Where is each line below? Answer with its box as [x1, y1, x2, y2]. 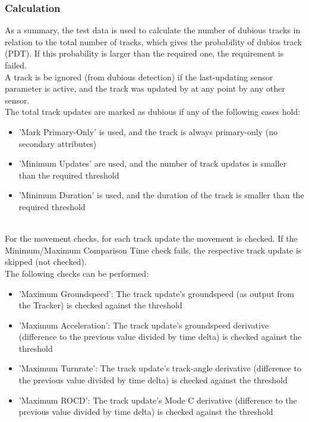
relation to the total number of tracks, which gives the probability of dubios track [5, 35, 302, 48]
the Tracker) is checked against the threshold [18, 299, 182, 311]
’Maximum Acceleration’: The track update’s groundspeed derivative [18, 318, 269, 331]
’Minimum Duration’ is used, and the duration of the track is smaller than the [18, 189, 304, 201]
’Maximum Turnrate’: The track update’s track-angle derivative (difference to [18, 362, 301, 374]
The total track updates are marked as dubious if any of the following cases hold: [5, 105, 301, 118]
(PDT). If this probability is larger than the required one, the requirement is [5, 47, 284, 60]
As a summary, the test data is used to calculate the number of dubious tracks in [5, 24, 301, 36]
